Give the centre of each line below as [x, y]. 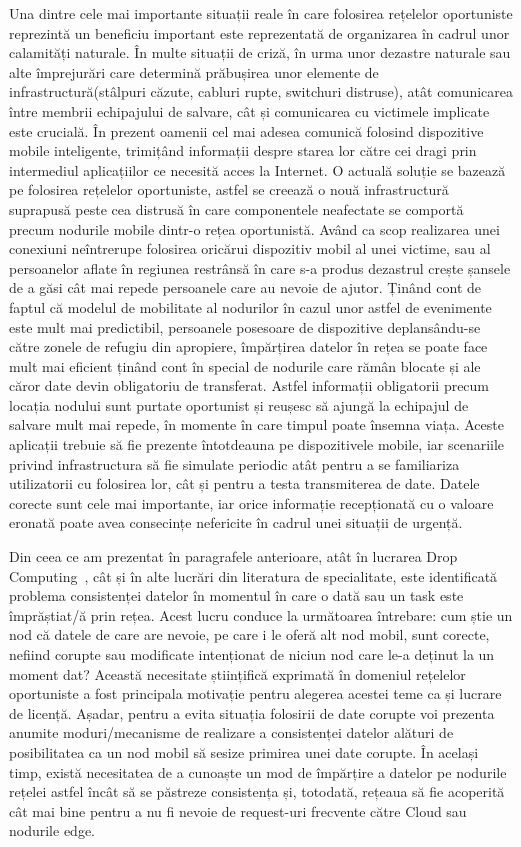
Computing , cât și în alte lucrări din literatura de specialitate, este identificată [253, 575]
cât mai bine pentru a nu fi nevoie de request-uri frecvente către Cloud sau [238, 810]
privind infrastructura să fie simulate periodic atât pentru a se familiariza [234, 463]
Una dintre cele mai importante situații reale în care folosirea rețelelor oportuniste [261, 13]
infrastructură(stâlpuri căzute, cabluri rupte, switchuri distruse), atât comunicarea [261, 91]
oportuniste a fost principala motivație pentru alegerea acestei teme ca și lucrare [255, 693]
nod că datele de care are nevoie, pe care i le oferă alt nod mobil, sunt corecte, [249, 634]
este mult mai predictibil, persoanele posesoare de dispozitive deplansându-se [245, 326]
